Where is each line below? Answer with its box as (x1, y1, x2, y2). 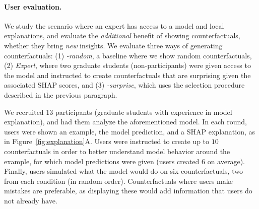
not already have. (4, 195, 57, 205)
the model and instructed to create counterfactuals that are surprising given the (4, 69, 251, 80)
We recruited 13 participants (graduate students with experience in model (4, 106, 232, 117)
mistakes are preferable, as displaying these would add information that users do (4, 185, 252, 196)
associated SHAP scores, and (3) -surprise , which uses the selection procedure (4, 80, 245, 90)
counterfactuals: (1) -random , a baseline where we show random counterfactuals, (4, 50, 252, 60)
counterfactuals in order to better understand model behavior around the (4, 146, 230, 156)
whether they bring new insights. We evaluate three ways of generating (4, 40, 223, 50)
